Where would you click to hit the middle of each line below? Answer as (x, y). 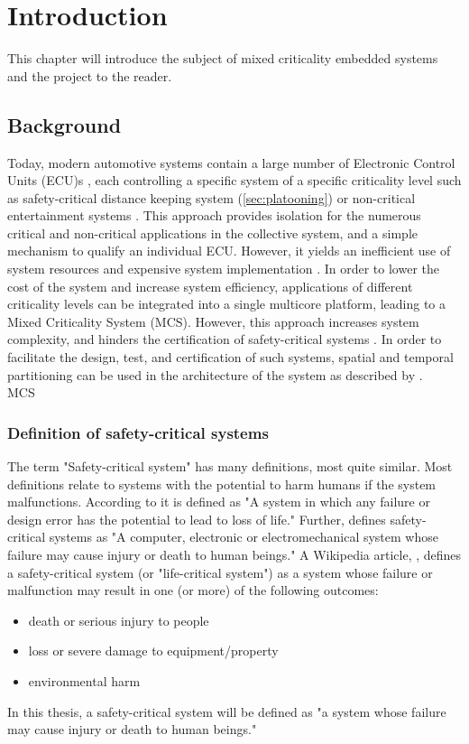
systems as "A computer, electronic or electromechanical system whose (244, 537)
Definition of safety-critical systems (138, 432)
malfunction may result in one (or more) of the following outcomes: (193, 590)
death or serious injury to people (119, 620)
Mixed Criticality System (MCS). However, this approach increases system (213, 321)
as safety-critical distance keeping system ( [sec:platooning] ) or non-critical (212, 197)
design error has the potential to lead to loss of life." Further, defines (197, 519)
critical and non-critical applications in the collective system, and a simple (212, 232)
